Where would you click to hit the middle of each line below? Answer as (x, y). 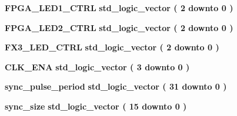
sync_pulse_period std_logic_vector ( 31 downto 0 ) (116, 86)
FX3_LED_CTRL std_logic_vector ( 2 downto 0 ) (112, 47)
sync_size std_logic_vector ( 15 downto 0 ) (96, 106)
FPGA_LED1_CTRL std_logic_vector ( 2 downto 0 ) (119, 8)
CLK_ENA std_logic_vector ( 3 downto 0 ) (97, 66)
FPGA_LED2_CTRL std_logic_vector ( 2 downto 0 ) (119, 27)
